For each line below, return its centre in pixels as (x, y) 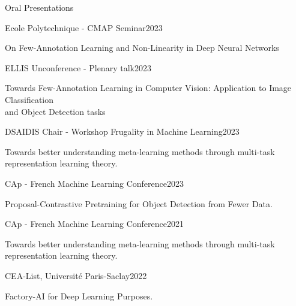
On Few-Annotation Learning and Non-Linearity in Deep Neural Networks (142, 48)
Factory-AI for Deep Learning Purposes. (79, 296)
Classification (29, 99)
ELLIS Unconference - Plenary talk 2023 (78, 67)
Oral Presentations (39, 7)
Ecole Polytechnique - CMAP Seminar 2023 (84, 27)
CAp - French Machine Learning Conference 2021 (95, 224)
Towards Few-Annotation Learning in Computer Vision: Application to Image (148, 88)
